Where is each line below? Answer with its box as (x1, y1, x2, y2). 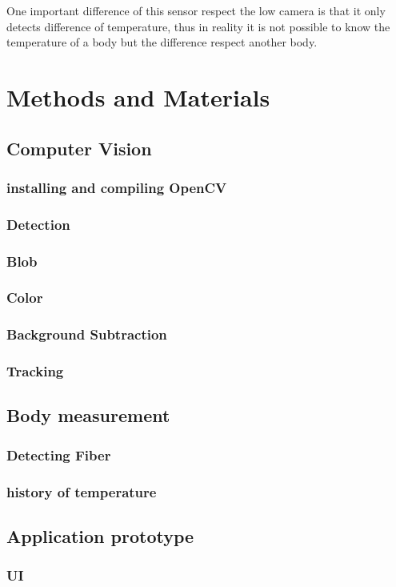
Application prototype (6, 523, 194, 548)
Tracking (6, 361, 64, 381)
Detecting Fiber (6, 444, 111, 464)
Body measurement (6, 403, 170, 428)
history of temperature (6, 481, 157, 501)
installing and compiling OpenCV (6, 177, 227, 197)
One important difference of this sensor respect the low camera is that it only (6, 2, 386, 18)
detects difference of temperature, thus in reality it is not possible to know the (6, 18, 390, 34)
